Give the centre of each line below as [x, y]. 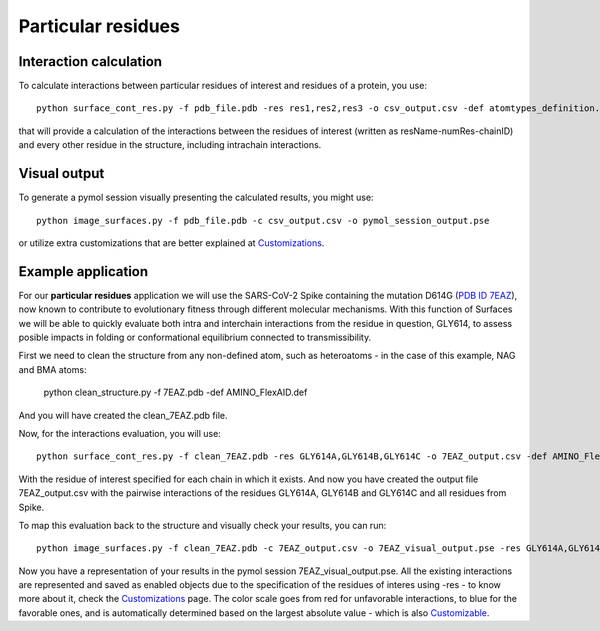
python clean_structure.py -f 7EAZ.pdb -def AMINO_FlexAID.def [175, 392]
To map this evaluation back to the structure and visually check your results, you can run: [202, 525]
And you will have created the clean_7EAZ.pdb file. [123, 415]
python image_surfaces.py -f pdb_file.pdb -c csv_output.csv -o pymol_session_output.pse [263, 220]
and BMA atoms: [52, 369]
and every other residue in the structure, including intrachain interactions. [170, 145]
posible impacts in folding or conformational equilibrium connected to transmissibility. [195, 337]
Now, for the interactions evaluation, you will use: [120, 433]
